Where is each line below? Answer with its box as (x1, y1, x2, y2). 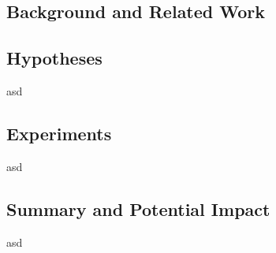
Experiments (6, 121, 112, 145)
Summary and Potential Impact (6, 196, 270, 221)
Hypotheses (6, 46, 103, 70)
